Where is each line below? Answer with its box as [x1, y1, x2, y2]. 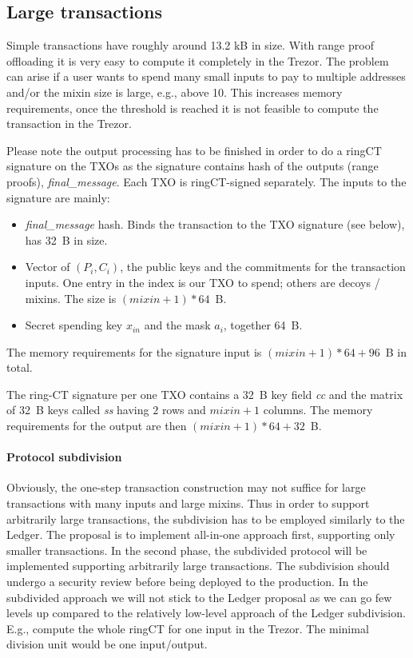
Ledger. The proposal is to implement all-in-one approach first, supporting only [6, 526, 395, 543]
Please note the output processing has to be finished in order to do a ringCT [6, 142, 382, 158]
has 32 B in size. [25, 231, 108, 248]
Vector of [25, 258, 70, 275]
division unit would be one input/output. [6, 636, 208, 652]
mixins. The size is [25, 289, 117, 306]
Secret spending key [25, 317, 123, 333]
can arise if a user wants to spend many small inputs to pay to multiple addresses [6, 68, 406, 85]
